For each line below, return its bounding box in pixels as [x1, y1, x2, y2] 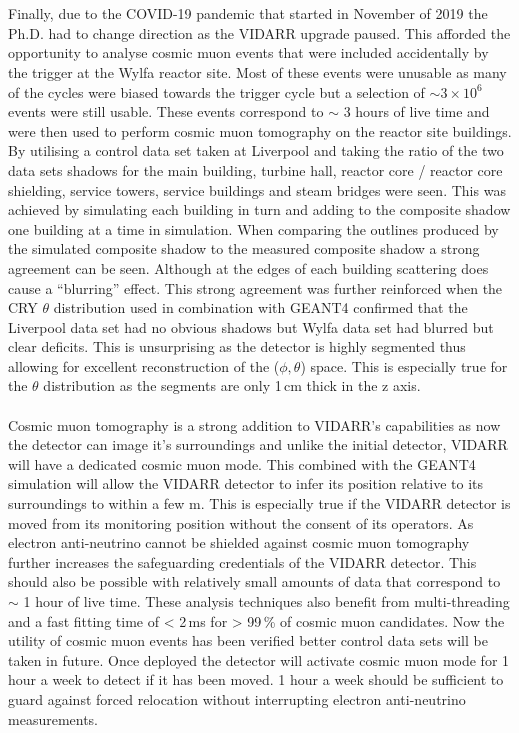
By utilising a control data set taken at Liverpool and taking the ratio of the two [8, 140, 504, 161]
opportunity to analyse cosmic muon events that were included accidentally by [8, 42, 489, 63]
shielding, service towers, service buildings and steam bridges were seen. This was [8, 179, 506, 200]
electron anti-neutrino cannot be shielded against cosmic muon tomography [8, 532, 470, 553]
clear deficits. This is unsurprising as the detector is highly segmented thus [8, 336, 466, 357]
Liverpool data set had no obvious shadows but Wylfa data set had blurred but [8, 316, 494, 337]
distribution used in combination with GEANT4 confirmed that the [53, 297, 468, 318]
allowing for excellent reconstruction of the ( [8, 355, 280, 376]
